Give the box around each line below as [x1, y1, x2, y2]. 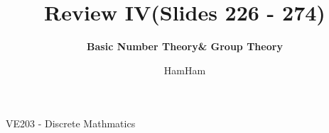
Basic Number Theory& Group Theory [87, 39, 283, 54]
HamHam [163, 62, 206, 77]
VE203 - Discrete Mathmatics [6, 116, 136, 131]
